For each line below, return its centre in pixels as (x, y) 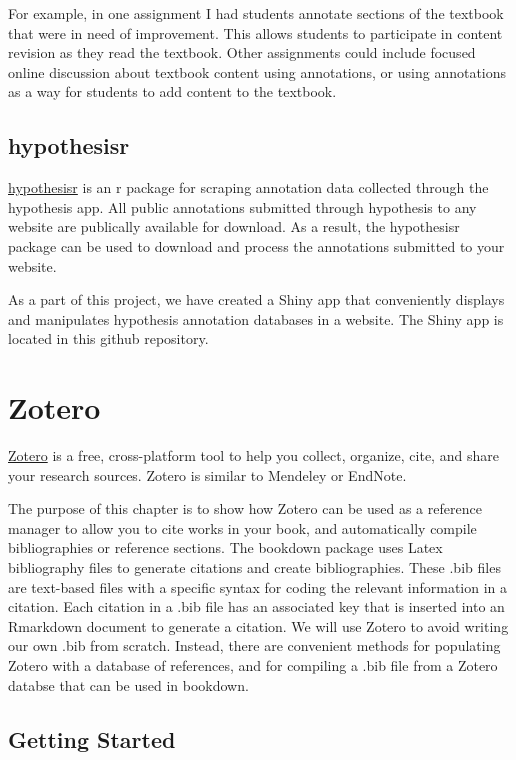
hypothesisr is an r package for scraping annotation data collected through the (248, 187)
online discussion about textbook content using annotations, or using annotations (257, 71)
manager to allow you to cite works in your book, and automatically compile (242, 527)
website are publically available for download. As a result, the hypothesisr (234, 226)
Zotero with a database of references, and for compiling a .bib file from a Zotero (253, 664)
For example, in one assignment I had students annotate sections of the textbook (256, 13)
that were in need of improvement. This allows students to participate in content (255, 32)
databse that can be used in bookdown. (128, 684)
